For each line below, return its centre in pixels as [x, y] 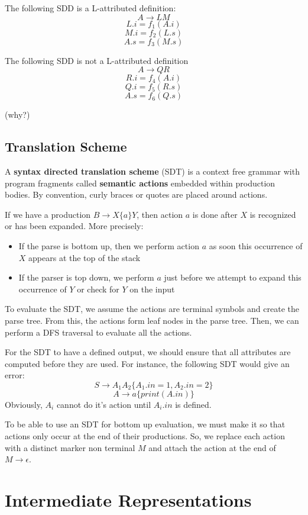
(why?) [17, 115]
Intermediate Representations [128, 500]
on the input [152, 289]
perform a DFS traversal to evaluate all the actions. [98, 332]
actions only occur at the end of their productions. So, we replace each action [145, 436]
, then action [160, 214]
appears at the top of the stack [85, 257]
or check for [98, 289]
